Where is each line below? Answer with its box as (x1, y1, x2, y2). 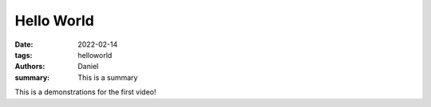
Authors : (14, 62, 45, 71)
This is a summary (77, 72, 138, 82)
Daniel (77, 62, 99, 71)
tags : (14, 50, 33, 59)
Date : (14, 40, 34, 49)
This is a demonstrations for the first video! (14, 87, 156, 97)
